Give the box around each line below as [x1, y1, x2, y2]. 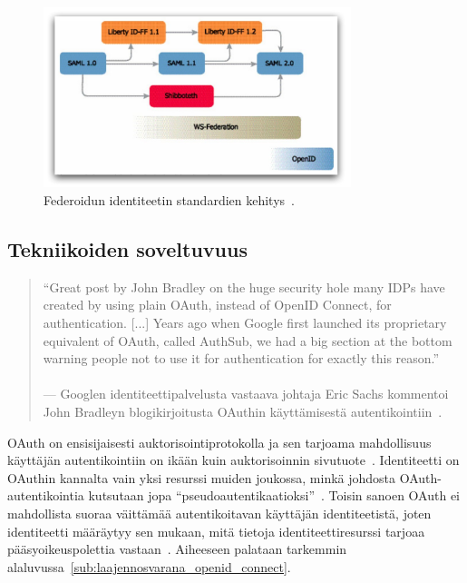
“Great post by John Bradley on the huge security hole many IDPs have [43, 277, 445, 296]
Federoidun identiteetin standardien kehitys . [44, 191, 295, 209]
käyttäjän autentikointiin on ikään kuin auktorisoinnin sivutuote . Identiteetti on [7, 450, 460, 469]
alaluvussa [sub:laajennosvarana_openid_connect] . [7, 557, 291, 576]
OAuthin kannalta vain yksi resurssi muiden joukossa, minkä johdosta [7, 468, 396, 487]
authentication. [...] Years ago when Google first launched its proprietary [43, 312, 447, 331]
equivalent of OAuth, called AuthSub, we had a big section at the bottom [43, 331, 452, 350]
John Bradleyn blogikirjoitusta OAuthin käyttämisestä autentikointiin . [43, 401, 443, 420]
